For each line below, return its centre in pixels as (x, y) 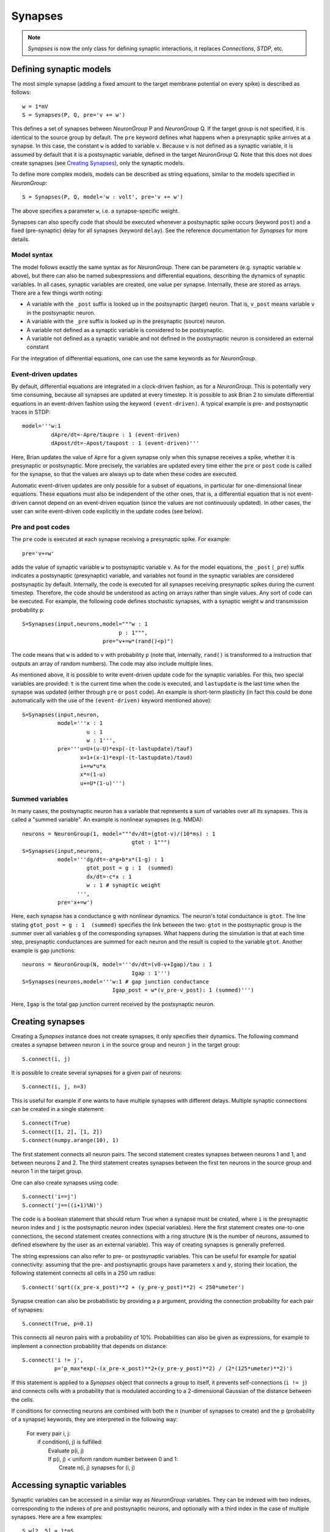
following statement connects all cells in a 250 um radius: (83, 1273)
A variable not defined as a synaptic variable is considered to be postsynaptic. (125, 330)
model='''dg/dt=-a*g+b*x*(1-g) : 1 (111, 859)
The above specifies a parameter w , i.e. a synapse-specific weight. (95, 211)
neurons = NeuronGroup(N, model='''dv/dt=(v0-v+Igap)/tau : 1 (117, 965)
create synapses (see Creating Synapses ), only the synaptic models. (98, 163)
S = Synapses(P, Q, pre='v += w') (74, 115)
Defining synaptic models (61, 69)
